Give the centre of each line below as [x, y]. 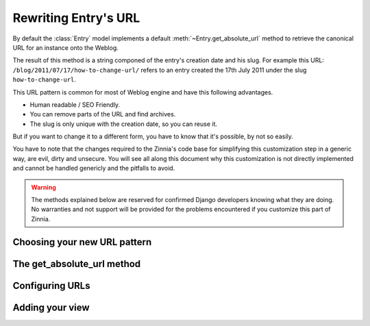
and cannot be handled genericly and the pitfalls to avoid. [94, 168]
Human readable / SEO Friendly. [75, 104]
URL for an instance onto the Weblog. [66, 47]
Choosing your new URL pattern [82, 242]
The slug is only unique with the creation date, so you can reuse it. [124, 124]
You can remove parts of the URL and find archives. [103, 114]
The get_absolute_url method [77, 264]
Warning [44, 187]
